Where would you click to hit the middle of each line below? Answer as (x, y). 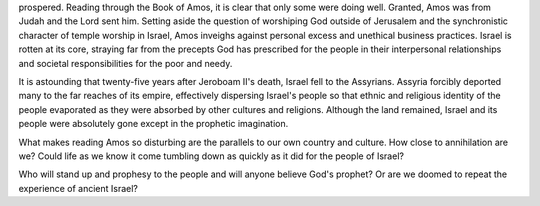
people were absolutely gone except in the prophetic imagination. (153, 124)
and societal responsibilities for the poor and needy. (125, 63)
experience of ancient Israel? (78, 188)
